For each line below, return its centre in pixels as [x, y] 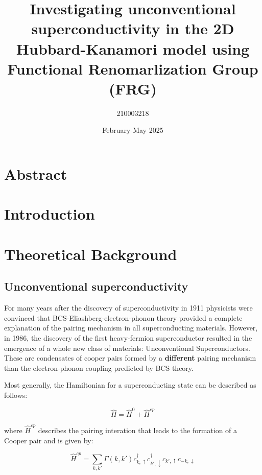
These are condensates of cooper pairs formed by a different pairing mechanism [130, 358]
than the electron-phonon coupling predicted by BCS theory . [99, 367]
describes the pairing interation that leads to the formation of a [138, 430]
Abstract [36, 174]
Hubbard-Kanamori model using [133, 48]
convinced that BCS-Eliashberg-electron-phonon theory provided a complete [123, 317]
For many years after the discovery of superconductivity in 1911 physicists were [128, 308]
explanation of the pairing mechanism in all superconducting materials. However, [131, 328]
